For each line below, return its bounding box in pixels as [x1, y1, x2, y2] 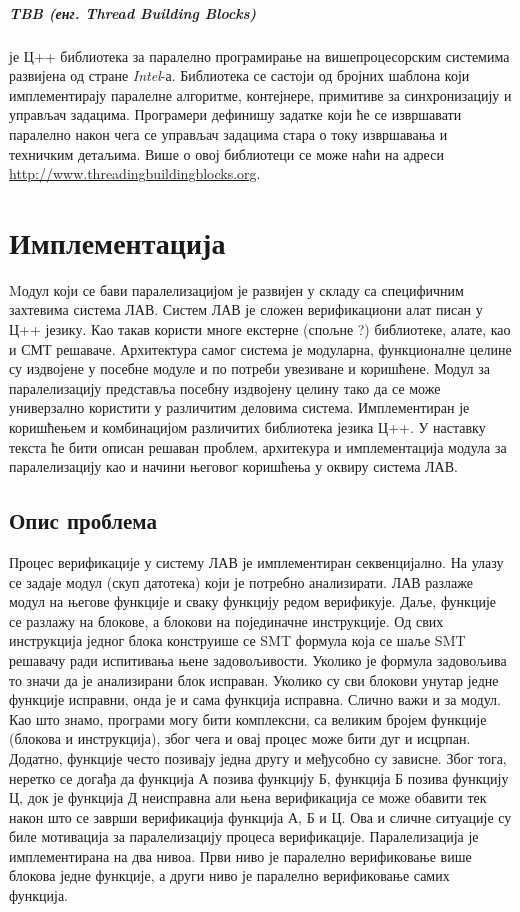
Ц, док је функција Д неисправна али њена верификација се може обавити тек [9, 787, 487, 808]
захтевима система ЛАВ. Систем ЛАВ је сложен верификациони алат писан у [9, 299, 483, 320]
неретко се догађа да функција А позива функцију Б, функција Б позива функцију [9, 767, 509, 788]
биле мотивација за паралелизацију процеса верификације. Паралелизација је [9, 826, 479, 847]
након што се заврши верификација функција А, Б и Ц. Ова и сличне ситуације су [9, 806, 512, 827]
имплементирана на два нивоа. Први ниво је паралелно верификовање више [9, 845, 472, 866]
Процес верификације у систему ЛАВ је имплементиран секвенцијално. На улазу [9, 551, 504, 572]
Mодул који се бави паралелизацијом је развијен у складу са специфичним [9, 279, 464, 300]
